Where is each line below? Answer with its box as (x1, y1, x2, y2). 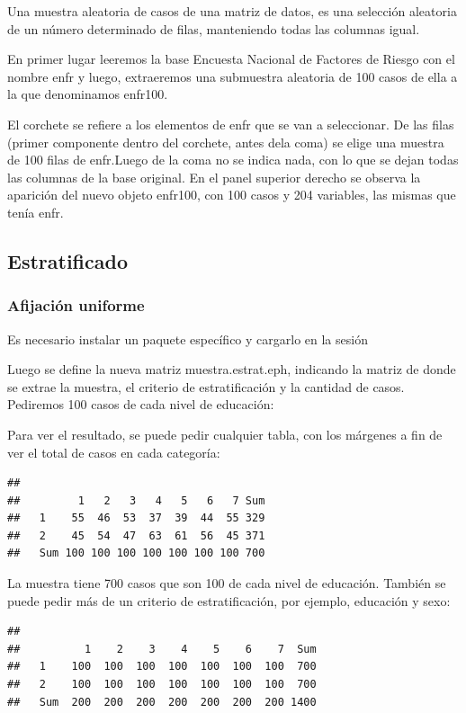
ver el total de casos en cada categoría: (7, 442, 220, 461)
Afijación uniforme (7, 294, 145, 316)
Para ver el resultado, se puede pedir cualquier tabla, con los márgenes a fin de (7, 424, 443, 443)
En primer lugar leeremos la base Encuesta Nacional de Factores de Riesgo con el (7, 49, 455, 68)
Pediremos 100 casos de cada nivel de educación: (7, 395, 274, 414)
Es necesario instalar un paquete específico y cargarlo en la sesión (7, 329, 368, 348)
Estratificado (7, 246, 128, 274)
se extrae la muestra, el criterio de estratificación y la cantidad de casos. (7, 377, 405, 396)
